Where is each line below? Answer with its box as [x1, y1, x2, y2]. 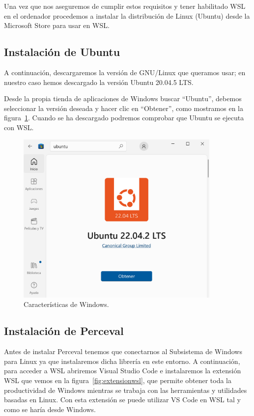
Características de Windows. [24, 299, 109, 309]
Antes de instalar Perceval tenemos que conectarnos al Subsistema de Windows [4, 346, 242, 357]
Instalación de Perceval [4, 323, 124, 338]
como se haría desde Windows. [4, 404, 96, 414]
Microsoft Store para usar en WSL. [4, 20, 110, 30]
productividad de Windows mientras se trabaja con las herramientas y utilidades [4, 385, 247, 395]
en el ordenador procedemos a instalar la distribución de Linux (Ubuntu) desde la [4, 10, 250, 21]
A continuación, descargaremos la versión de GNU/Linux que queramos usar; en [4, 67, 246, 77]
